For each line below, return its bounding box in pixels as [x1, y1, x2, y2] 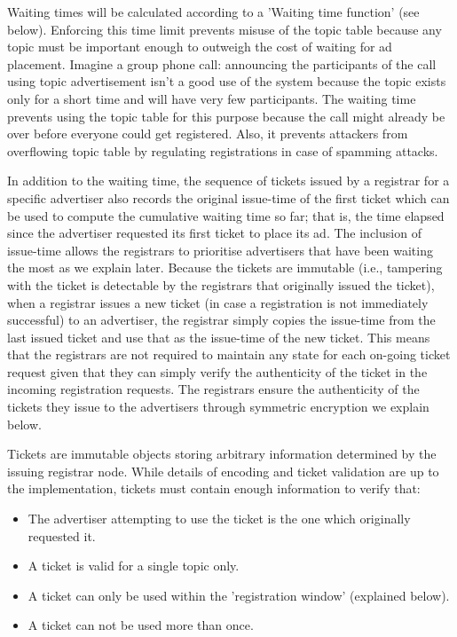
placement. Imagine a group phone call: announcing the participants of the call [7, 54, 437, 73]
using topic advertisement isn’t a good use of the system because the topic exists [7, 72, 446, 90]
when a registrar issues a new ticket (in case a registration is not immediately [7, 293, 429, 311]
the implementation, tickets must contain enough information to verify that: [7, 479, 421, 498]
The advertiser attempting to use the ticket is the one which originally [28, 509, 411, 528]
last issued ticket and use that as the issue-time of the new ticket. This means [7, 327, 430, 346]
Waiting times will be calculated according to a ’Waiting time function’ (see [7, 3, 420, 20]
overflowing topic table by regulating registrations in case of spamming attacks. [7, 141, 438, 160]
